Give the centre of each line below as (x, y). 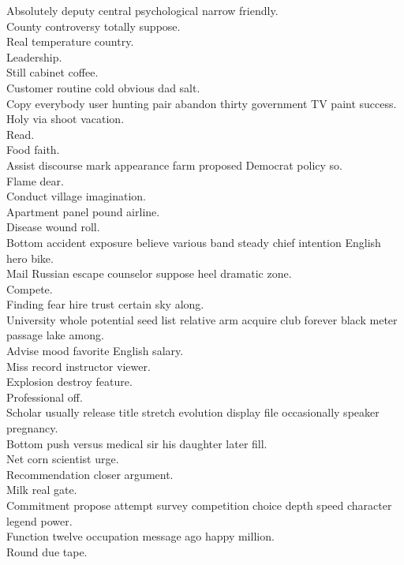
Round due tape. (47, 551)
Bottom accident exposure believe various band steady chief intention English (194, 242)
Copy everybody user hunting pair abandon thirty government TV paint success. (202, 103)
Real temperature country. (70, 41)
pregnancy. (32, 428)
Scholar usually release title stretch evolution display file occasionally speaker (193, 412)
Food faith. (33, 150)
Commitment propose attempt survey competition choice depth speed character (199, 505)
